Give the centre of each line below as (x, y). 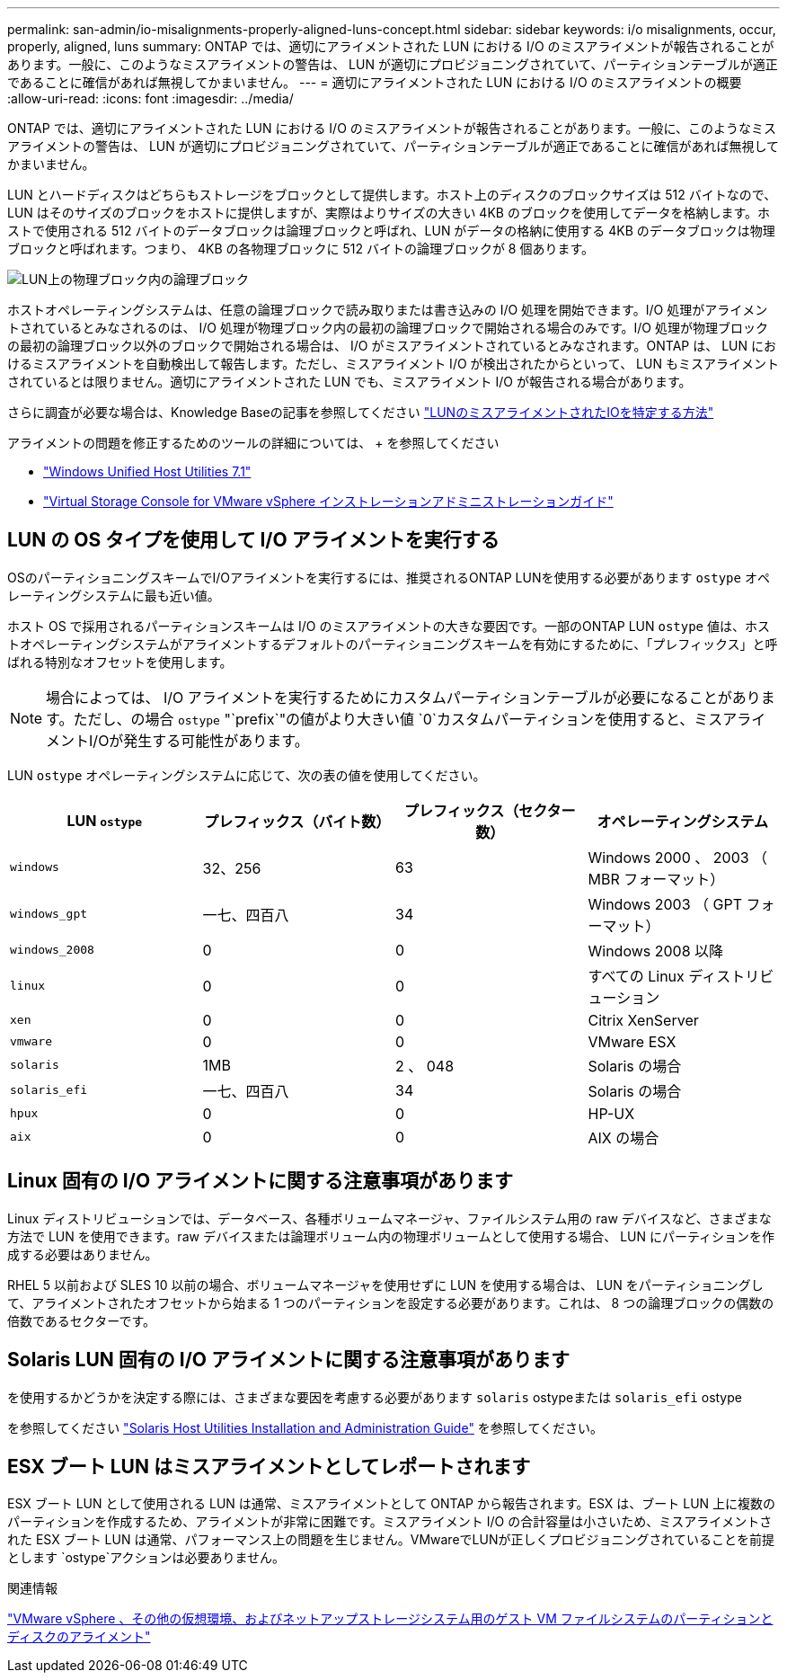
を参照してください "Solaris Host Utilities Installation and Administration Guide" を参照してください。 (305, 1427)
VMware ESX (632, 1041)
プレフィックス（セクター (490, 810)
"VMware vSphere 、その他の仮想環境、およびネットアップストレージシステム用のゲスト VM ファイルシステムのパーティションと (390, 1619)
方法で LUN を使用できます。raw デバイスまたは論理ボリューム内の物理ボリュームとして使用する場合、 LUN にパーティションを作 (391, 1236)
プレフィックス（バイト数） (297, 821)
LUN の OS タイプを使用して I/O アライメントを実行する (253, 540)
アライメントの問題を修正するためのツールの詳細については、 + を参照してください (253, 443)
